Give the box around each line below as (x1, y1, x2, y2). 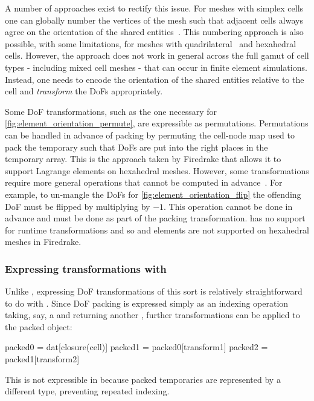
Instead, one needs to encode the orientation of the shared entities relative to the (5, 73, 304, 85)
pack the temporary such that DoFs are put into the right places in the (5, 140, 268, 153)
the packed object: (5, 320, 72, 333)
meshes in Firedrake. (5, 235, 82, 248)
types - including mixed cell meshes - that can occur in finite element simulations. (5, 60, 307, 73)
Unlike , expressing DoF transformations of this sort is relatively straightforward (5, 285, 303, 298)
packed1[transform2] (5, 353, 80, 365)
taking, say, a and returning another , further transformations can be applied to (5, 308, 300, 321)
